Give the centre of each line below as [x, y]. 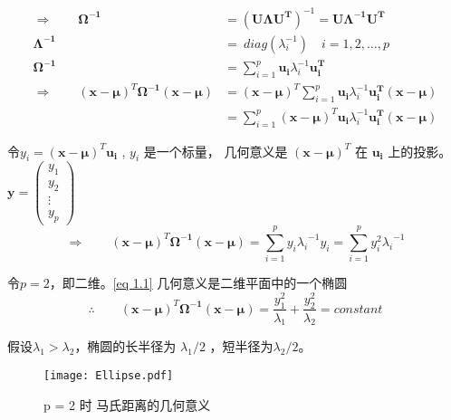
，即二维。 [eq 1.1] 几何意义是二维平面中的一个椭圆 [198, 283]
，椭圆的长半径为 [125, 346]
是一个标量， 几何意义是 [216, 151]
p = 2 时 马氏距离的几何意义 [127, 404]
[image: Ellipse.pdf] [109, 375]
